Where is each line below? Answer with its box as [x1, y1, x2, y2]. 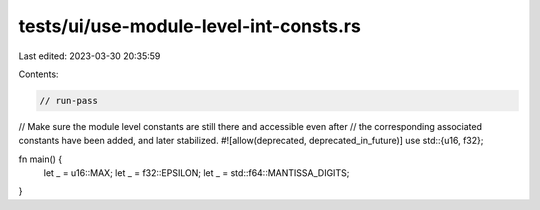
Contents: [18, 68, 59, 80]
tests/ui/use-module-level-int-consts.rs [18, 15, 362, 37]
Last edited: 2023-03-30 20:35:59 [18, 50, 161, 62]
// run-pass [39, 95, 99, 106]
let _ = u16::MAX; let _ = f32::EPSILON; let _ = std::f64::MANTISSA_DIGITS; [43, 167, 350, 179]
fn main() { [18, 153, 63, 165]
